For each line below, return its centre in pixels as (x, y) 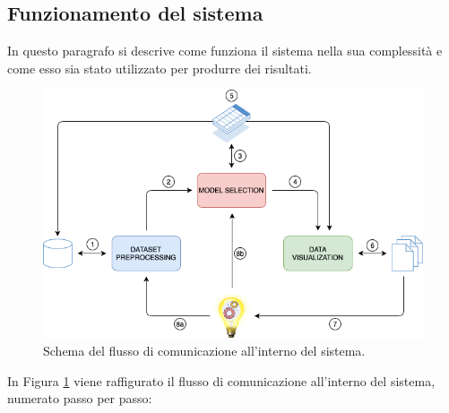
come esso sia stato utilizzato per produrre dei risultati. (160, 68)
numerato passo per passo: (80, 398)
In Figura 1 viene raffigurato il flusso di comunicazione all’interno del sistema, (221, 380)
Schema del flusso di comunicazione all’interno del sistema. (204, 351)
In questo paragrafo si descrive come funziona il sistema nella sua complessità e (225, 51)
